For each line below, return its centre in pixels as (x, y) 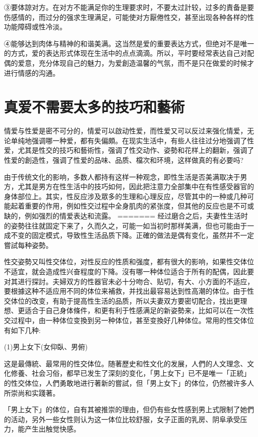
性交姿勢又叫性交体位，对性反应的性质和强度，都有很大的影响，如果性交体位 (129, 262)
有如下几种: (22, 330)
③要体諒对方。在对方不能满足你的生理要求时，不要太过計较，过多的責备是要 (129, 7)
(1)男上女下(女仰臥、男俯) (46, 347)
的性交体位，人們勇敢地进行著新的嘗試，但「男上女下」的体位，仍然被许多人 (129, 382)
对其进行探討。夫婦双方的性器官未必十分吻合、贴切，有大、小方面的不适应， (129, 281)
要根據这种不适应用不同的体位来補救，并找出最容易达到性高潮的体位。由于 (126, 291)
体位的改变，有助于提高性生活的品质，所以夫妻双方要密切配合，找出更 (125, 300)
